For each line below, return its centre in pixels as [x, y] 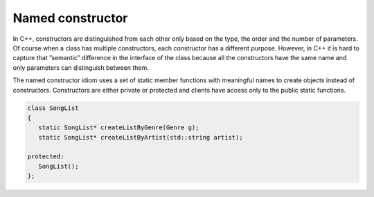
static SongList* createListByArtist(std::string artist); [141, 137]
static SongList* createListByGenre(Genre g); [119, 128]
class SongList [53, 108]
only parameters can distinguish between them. [81, 67]
